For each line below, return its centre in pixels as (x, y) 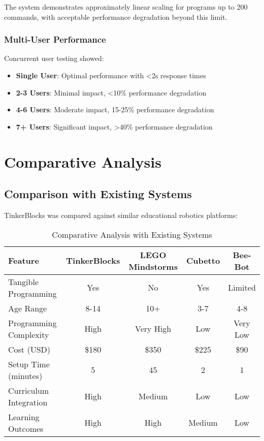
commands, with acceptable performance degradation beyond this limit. (116, 17)
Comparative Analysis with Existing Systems (132, 234)
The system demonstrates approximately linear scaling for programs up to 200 (126, 7)
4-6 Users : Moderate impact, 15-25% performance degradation (115, 109)
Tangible (24, 281)
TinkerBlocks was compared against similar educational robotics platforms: (121, 215)
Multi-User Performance (55, 39)
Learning (24, 417)
